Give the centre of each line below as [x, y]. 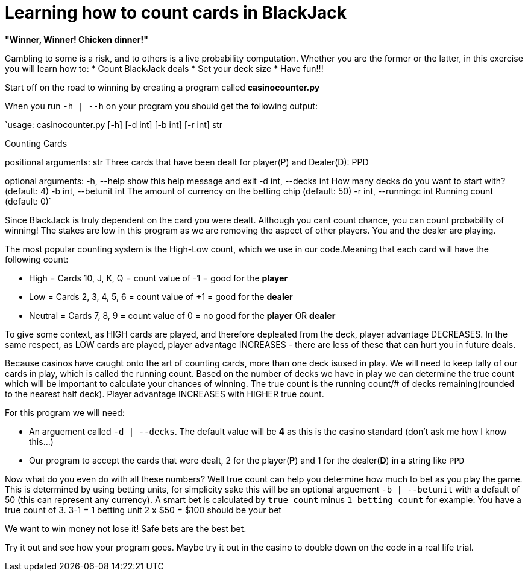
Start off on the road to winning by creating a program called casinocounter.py [162, 87]
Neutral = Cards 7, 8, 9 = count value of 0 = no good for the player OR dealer [182, 315]
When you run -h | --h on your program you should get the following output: [161, 106]
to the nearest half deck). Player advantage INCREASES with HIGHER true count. [165, 394]
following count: [37, 259]
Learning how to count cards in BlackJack [176, 13]
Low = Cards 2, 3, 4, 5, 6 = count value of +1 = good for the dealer [161, 296]
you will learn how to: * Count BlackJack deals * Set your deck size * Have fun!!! [164, 68]
